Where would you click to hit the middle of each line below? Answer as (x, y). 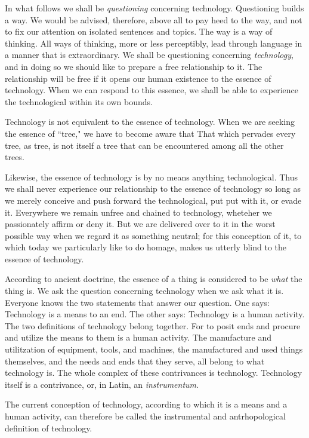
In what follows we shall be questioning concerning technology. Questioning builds (154, 8)
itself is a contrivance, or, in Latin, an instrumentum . (102, 384)
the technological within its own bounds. (79, 101)
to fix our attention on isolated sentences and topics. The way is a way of (139, 31)
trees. (15, 157)
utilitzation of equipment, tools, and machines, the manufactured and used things (154, 349)
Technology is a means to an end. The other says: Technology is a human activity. (155, 314)
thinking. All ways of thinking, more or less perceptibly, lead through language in (154, 43)
